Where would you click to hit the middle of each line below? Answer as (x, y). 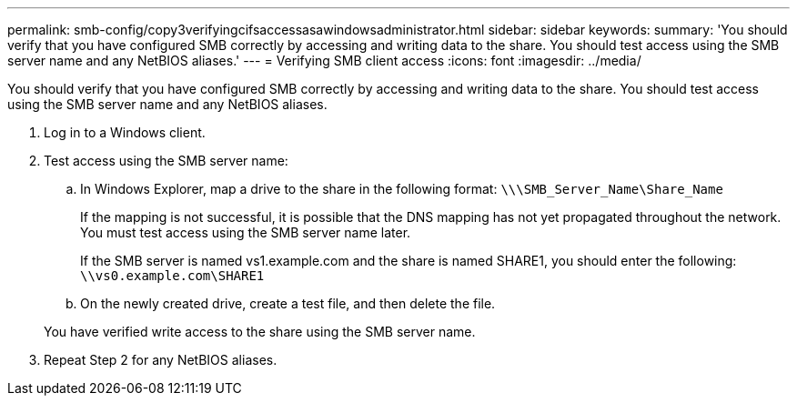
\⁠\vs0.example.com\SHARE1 (172, 276)
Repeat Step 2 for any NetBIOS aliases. (161, 360)
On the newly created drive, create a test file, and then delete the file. (288, 303)
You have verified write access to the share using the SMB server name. (260, 332)
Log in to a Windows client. (125, 132)
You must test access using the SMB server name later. (246, 232)
